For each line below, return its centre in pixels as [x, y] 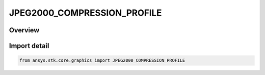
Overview [24, 30]
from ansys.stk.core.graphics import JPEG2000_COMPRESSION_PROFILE [102, 61]
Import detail [29, 46]
